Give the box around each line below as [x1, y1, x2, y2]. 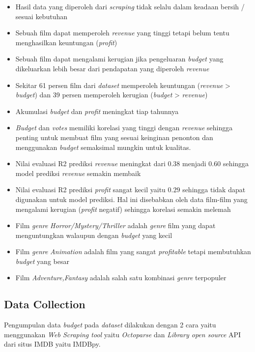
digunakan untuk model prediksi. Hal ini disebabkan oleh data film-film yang [15, 194, 248, 204]
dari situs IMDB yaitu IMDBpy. [4, 339, 101, 349]
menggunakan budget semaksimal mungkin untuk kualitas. [15, 142, 191, 152]
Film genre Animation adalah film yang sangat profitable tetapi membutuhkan [15, 246, 251, 257]
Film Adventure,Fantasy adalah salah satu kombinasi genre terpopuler [15, 272, 227, 283]
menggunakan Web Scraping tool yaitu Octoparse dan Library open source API [4, 329, 241, 339]
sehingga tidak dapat [182, 184, 246, 195]
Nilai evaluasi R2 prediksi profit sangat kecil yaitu [15, 184, 166, 195]
